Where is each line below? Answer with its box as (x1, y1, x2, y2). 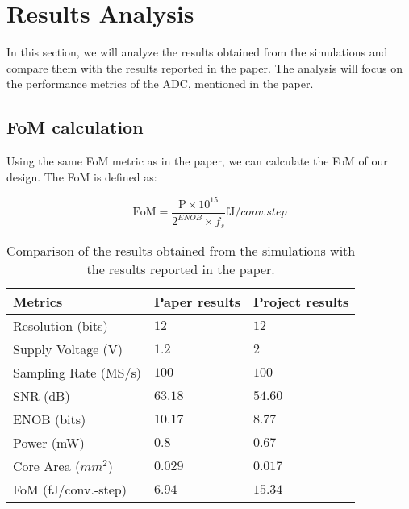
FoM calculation (6, 115, 144, 140)
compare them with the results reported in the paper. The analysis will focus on (6, 59, 403, 76)
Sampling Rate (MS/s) (13, 362, 141, 382)
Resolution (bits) (13, 315, 108, 335)
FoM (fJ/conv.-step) (13, 479, 127, 499)
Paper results (154, 291, 240, 311)
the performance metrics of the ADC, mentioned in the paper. (6, 75, 314, 92)
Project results (252, 291, 349, 311)
